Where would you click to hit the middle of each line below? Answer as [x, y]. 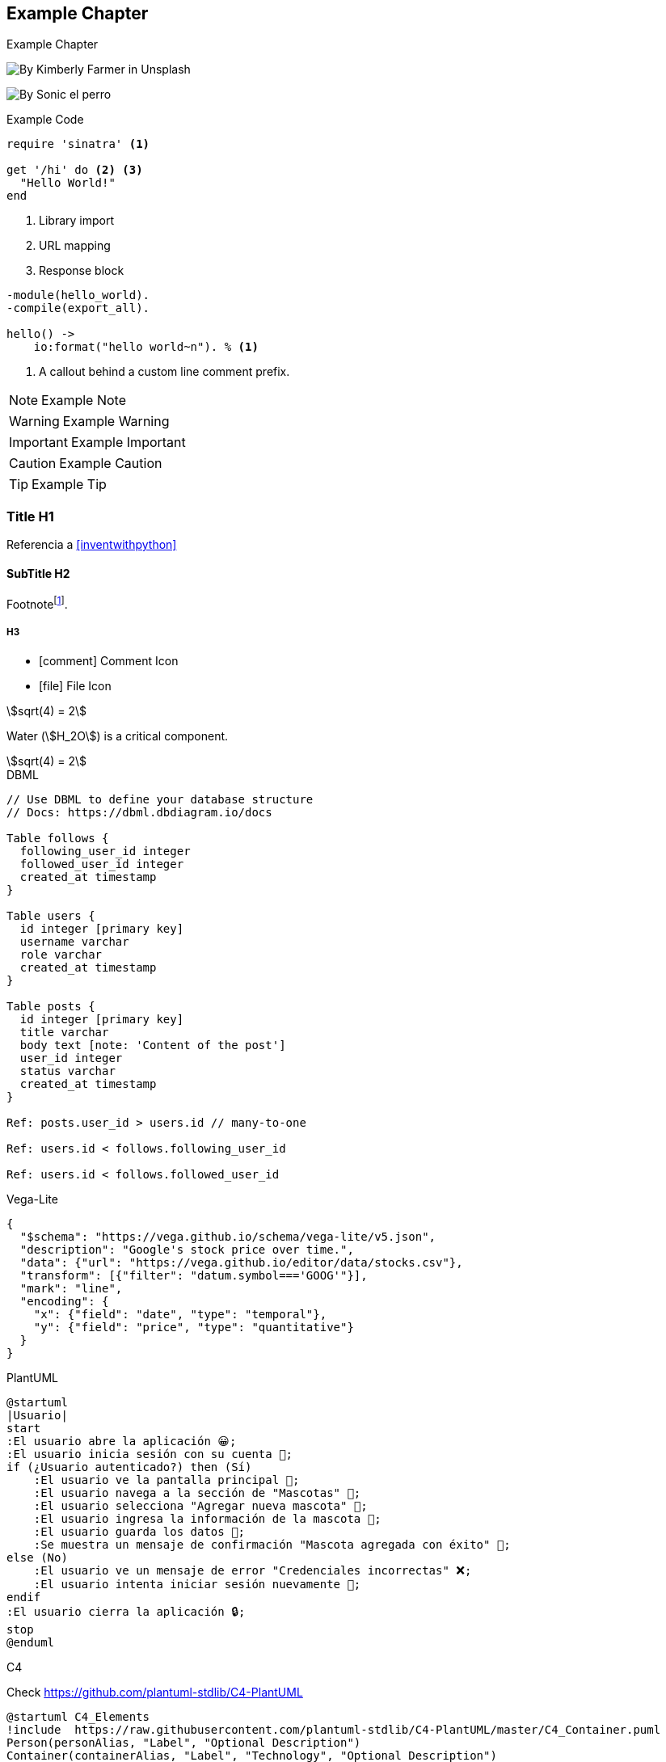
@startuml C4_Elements [78, 1716]
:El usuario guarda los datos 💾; [139, 1531]
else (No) [37, 1557]
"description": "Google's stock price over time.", [187, 1249]
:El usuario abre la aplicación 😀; [122, 1441]
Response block [82, 271]
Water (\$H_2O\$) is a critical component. [118, 736]
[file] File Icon [75, 685]
